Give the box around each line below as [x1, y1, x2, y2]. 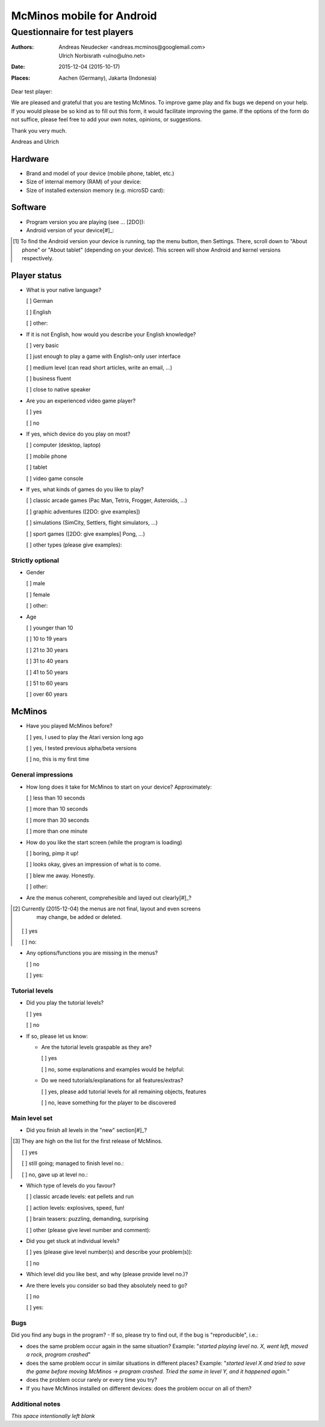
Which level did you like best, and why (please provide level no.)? [26, 1271, 188, 1278]
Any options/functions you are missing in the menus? [26, 949, 158, 956]
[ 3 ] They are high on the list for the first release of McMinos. [13, 1137, 162, 1145]
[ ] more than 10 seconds [26, 806, 88, 813]
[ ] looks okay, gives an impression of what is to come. [26, 860, 161, 868]
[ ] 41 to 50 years [26, 669, 69, 676]
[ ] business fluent [26, 375, 72, 383]
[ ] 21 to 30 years [26, 646, 69, 653]
